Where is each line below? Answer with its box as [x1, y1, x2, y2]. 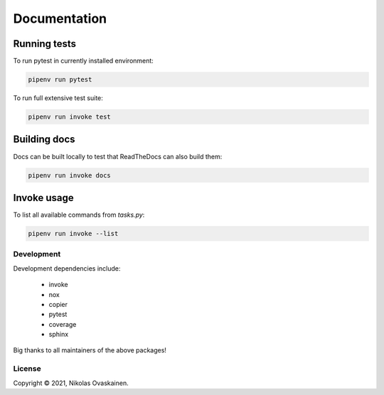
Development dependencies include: [13, 264, 121, 273]
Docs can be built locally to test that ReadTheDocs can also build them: [13, 152, 223, 161]
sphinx [48, 330, 69, 339]
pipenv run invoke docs [28, 171, 112, 179]
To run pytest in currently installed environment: [13, 57, 154, 65]
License [13, 364, 42, 374]
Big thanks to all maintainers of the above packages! [13, 346, 167, 355]
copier [48, 300, 68, 308]
